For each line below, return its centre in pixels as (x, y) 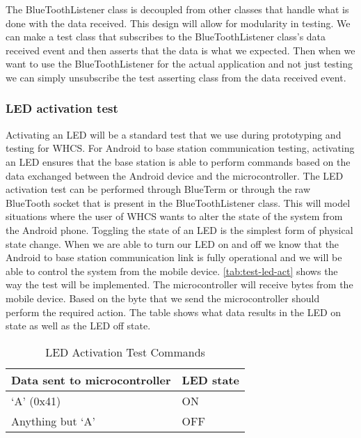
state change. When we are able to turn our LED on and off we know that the (173, 243)
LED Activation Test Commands (125, 352)
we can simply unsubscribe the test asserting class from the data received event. (176, 77)
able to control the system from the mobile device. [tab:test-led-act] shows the (172, 271)
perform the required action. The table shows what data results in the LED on (174, 312)
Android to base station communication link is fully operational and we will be (174, 257)
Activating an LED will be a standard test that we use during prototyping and (174, 134)
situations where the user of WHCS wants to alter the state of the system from (174, 216)
